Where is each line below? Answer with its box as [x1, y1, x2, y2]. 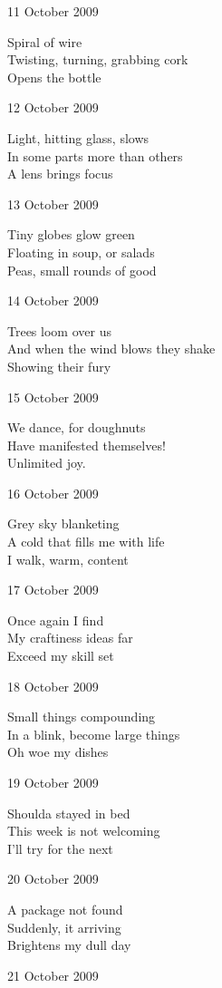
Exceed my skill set [7, 646, 114, 665]
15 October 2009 [7, 387, 99, 406]
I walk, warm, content [7, 549, 129, 568]
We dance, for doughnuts [7, 418, 146, 437]
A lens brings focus [7, 164, 113, 183]
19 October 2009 [7, 773, 99, 791]
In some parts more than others [7, 146, 183, 165]
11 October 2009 [7, 2, 99, 20]
